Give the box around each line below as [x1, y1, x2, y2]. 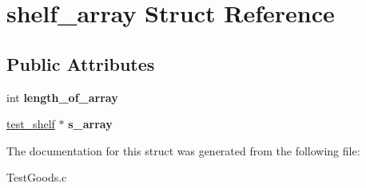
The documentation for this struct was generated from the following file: [6, 142, 360, 159]
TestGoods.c [6, 169, 67, 186]
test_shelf [6, 116, 55, 132]
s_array [68, 116, 113, 132]
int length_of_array [6, 88, 118, 105]
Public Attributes [6, 51, 155, 76]
